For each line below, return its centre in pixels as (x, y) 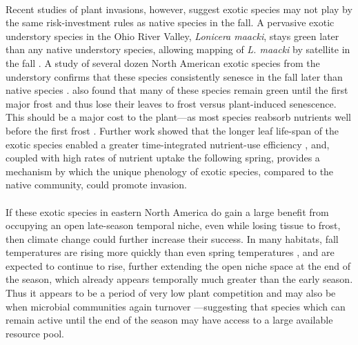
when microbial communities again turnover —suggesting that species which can (176, 306)
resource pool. (35, 333)
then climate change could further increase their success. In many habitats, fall (172, 238)
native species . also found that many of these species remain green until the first (177, 90)
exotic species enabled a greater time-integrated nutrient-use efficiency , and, (168, 144)
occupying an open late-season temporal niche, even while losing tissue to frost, (173, 225)
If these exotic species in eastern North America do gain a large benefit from (167, 211)
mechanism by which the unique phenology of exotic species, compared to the (170, 171)
